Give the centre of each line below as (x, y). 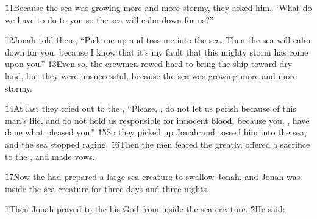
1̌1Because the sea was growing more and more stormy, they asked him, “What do (158, 7)
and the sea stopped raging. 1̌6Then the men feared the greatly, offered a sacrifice (158, 144)
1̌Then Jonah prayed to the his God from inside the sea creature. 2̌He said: (145, 209)
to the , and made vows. (50, 156)
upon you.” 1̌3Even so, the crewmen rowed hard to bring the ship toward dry (149, 64)
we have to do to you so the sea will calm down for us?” (109, 19)
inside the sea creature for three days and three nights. (107, 188)
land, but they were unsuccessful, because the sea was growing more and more (151, 75)
